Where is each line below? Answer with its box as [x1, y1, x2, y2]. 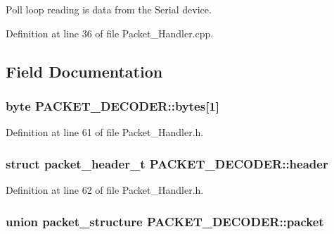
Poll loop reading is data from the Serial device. [6, 2, 212, 16]
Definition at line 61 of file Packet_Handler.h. [6, 125, 204, 140]
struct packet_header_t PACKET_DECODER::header [6, 154, 328, 172]
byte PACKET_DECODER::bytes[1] [6, 97, 219, 114]
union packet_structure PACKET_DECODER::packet [6, 212, 324, 230]
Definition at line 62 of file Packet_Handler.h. [6, 183, 204, 197]
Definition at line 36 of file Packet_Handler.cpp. [6, 25, 214, 40]
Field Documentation [6, 60, 163, 82]
